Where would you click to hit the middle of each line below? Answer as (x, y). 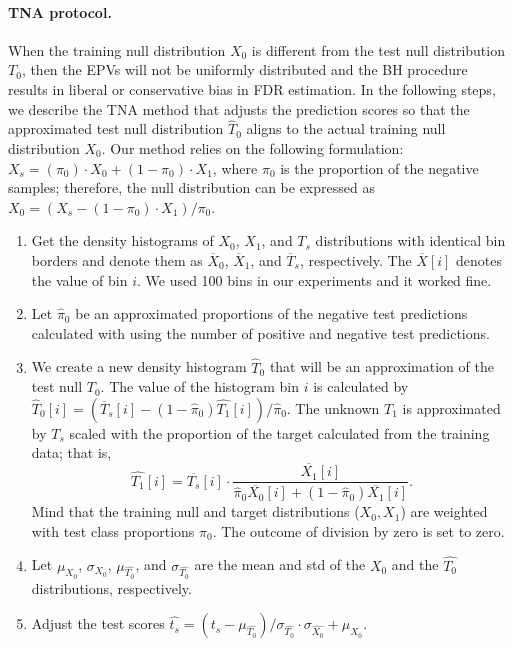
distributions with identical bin (410, 240)
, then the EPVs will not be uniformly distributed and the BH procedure (244, 69)
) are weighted (444, 511)
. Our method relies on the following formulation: (252, 147)
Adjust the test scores (98, 623)
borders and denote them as (117, 259)
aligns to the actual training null (346, 128)
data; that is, (71, 452)
